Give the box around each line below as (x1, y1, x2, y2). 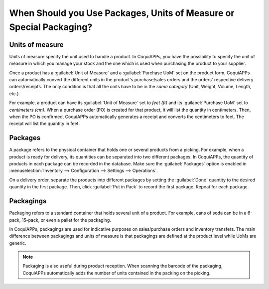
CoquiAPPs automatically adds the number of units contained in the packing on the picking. (22, 270, 211, 276)
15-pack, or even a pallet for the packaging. (21, 217, 112, 223)
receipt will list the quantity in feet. (9, 121, 80, 127)
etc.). (9, 90, 20, 97)
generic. (9, 240, 27, 246)
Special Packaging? (9, 21, 93, 32)
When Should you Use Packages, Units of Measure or (9, 7, 235, 18)
